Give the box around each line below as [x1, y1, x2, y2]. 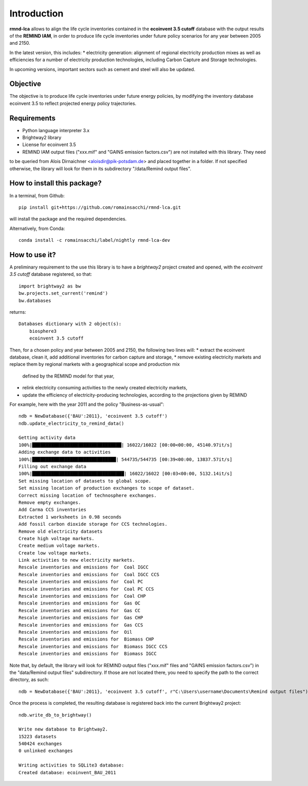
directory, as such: [9, 676, 49, 683]
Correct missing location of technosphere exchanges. [18, 492, 157, 498]
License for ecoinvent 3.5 [22, 141, 76, 148]
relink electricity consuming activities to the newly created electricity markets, [22, 385, 187, 391]
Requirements [9, 114, 56, 122]
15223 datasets [18, 734, 57, 739]
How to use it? [9, 250, 56, 259]
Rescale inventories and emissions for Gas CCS [18, 622, 143, 628]
